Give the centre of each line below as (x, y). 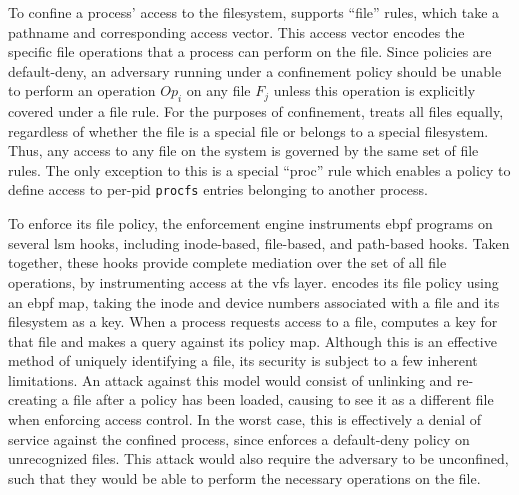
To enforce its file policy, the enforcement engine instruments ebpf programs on (250, 223)
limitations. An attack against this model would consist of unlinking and (230, 379)
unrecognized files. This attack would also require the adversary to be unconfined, (258, 458)
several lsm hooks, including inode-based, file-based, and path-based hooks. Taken (259, 242)
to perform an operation (82, 90)
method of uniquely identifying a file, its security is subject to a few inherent (243, 360)
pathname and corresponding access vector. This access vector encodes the (236, 31)
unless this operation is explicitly (374, 90)
